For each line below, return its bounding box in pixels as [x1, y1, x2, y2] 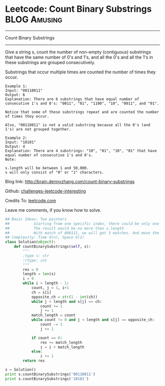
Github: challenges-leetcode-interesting [5, 188, 86, 194]
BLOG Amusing [5, 14, 62, 25]
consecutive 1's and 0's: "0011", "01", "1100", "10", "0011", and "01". [5, 101, 160, 106]
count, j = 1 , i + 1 [31, 286, 69, 290]
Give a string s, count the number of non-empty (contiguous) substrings [5, 49, 151, 55]
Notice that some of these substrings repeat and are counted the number [5, 109, 160, 114]
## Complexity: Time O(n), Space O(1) [5, 235, 84, 240]
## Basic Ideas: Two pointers [5, 217, 67, 222]
